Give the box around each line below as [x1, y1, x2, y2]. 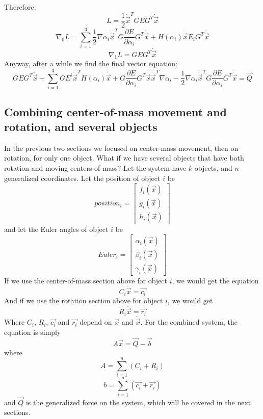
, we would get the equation [172, 275, 259, 285]
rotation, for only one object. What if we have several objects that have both [4, 152, 244, 163]
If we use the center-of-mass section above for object [4, 275, 167, 285]
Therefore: [4, 2, 36, 12]
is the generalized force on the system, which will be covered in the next [25, 397, 251, 407]
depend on [80, 317, 112, 327]
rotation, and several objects [4, 118, 157, 134]
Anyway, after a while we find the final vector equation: [4, 58, 177, 69]
